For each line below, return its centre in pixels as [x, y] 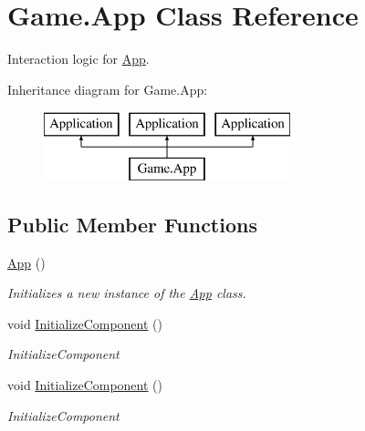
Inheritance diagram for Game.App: [108, 89]
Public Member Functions [132, 224]
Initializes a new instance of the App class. [127, 293]
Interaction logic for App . [78, 59]
